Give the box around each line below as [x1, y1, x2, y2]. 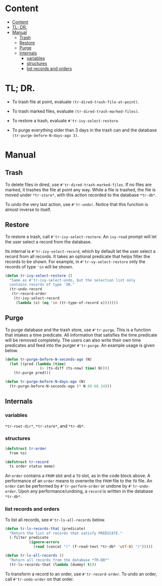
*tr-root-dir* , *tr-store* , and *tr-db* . [5, 423, 85, 429]
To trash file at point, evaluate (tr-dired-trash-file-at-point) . [12, 98, 139, 105]
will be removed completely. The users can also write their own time [5, 337, 141, 343]
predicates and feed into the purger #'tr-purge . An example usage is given [5, 342, 155, 348]
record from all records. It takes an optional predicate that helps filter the [5, 253, 150, 259]
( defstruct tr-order [5, 446, 47, 451]
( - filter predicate [9, 535, 49, 540]
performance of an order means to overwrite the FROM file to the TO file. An [5, 478, 153, 484]
